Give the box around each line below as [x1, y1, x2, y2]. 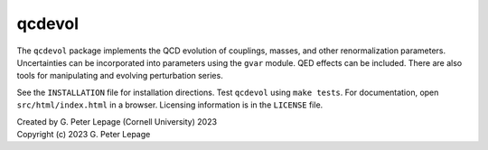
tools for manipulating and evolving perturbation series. [16, 70, 223, 81]
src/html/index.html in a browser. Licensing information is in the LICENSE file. [16, 99, 324, 110]
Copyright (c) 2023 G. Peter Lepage [16, 128, 151, 139]
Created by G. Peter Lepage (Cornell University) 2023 [16, 116, 217, 127]
